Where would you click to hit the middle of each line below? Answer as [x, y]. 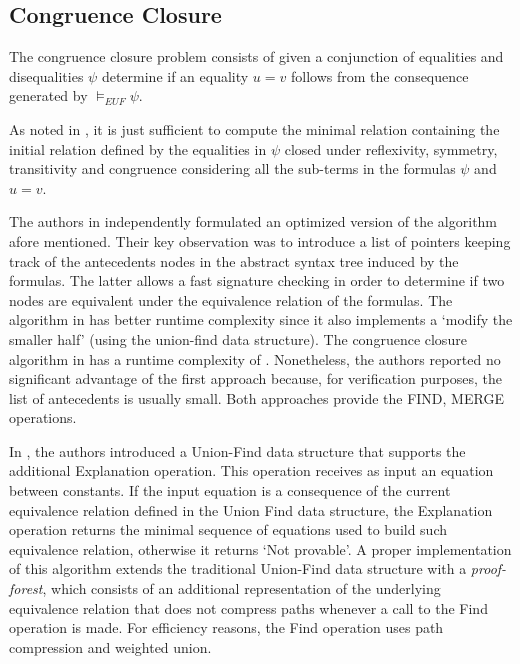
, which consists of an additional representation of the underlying [241, 588]
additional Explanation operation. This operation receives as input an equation [251, 470]
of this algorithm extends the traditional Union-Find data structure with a [238, 568]
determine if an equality [175, 75]
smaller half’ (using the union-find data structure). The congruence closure [238, 338]
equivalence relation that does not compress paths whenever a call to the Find [248, 607]
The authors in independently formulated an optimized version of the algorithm [253, 221]
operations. [43, 417]
